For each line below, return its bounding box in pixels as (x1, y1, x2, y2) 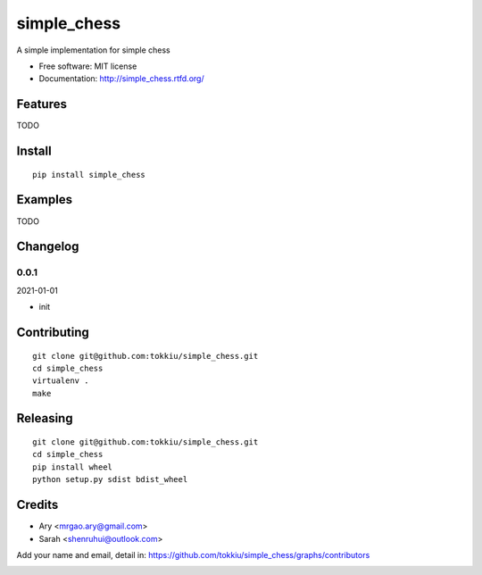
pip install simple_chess (32, 170, 146, 179)
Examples (16, 192, 73, 207)
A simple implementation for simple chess (16, 45, 170, 55)
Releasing (16, 411, 73, 426)
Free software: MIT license (38, 61, 137, 71)
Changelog (16, 239, 79, 254)
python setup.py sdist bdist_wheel (32, 474, 188, 485)
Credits (16, 497, 59, 512)
